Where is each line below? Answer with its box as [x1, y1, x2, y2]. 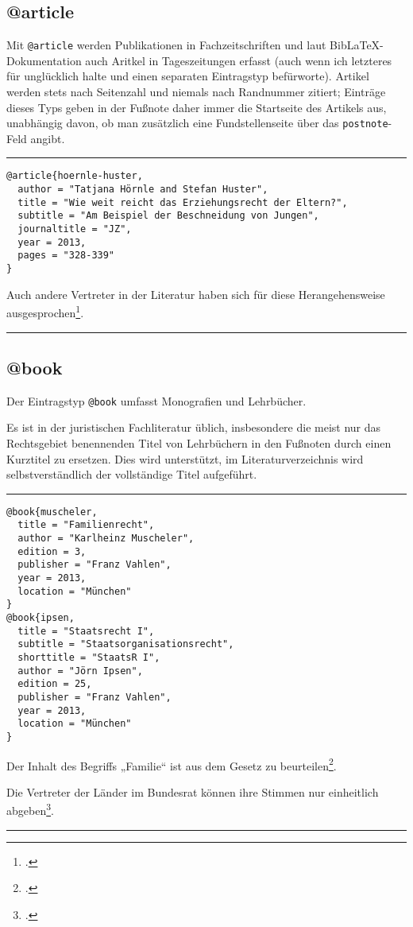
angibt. [30, 130, 65, 146]
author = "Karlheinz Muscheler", [17, 533, 195, 545]
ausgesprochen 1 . [6, 302, 84, 320]
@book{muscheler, [6, 506, 98, 518]
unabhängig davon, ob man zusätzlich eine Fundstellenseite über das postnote [6, 114, 388, 131]
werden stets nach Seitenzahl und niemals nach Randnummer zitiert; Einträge [6, 83, 386, 100]
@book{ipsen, [6, 612, 75, 624]
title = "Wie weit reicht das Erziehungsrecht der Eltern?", [17, 196, 348, 208]
